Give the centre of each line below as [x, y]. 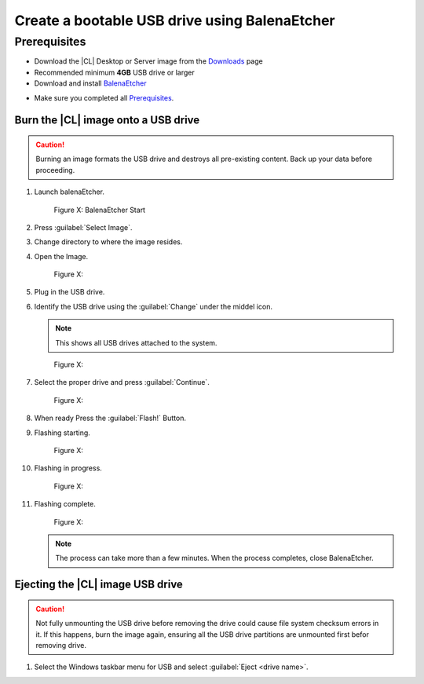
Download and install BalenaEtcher [90, 83]
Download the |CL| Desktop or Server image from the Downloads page [148, 61]
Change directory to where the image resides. [108, 242]
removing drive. [61, 645]
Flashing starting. [62, 433]
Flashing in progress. [68, 468]
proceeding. [55, 170]
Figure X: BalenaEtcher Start [99, 210]
